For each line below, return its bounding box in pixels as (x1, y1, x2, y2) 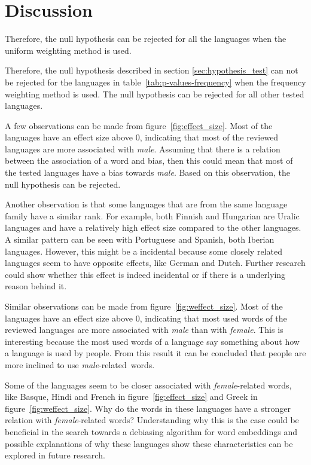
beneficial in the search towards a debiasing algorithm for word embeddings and (5, 425, 297, 438)
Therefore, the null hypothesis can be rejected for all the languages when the (5, 32, 286, 45)
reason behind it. (5, 280, 67, 292)
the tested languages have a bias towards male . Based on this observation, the (5, 166, 291, 179)
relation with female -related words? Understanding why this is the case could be (5, 414, 299, 426)
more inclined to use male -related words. (5, 358, 155, 371)
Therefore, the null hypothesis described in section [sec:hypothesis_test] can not (5, 64, 298, 77)
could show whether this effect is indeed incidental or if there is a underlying (5, 268, 286, 280)
